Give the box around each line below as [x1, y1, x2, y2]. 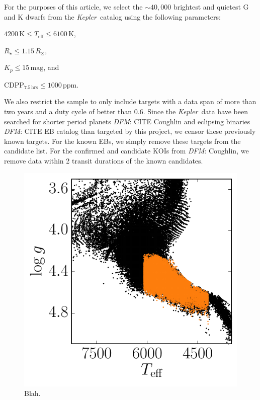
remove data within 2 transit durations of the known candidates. [4, 155, 203, 166]
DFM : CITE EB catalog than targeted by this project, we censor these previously [4, 126, 256, 136]
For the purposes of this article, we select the [4, 2, 143, 12]
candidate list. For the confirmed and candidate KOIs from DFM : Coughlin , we [4, 145, 249, 156]
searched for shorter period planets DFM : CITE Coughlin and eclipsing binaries [4, 116, 250, 126]
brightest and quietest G [173, 2, 249, 12]
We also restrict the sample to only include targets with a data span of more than [4, 96, 256, 107]
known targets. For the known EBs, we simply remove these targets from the [4, 135, 241, 146]
